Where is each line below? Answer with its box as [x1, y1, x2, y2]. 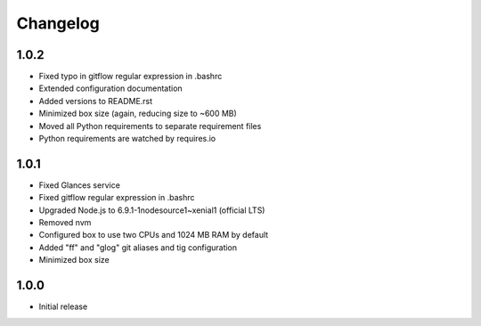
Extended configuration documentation [38, 83, 183, 94]
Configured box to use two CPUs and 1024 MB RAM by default [38, 230, 269, 240]
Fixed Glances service [38, 179, 120, 191]
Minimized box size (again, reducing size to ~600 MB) [38, 108, 238, 119]
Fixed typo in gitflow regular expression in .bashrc [38, 71, 223, 82]
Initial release [38, 301, 88, 312]
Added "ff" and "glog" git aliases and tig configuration [38, 241, 238, 253]
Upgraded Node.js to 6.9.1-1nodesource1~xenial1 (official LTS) [38, 205, 265, 216]
